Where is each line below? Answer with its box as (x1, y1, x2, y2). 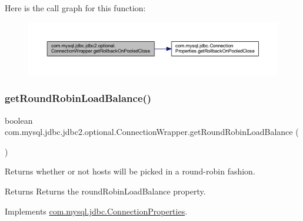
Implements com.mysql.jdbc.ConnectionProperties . (5, 204, 188, 217)
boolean (5, 114, 33, 126)
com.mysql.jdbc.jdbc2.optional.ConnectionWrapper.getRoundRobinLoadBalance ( (5, 126, 299, 138)
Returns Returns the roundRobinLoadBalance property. (5, 185, 206, 197)
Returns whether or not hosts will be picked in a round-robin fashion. (5, 165, 255, 177)
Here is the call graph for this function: (5, 2, 146, 14)
